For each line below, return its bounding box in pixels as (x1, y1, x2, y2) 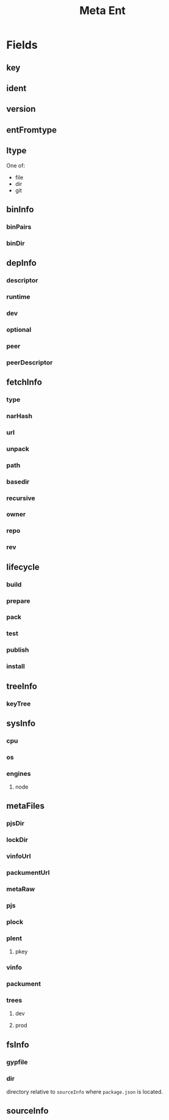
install (6, 662, 26, 671)
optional (6, 325, 32, 334)
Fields (6, 38, 38, 52)
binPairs (6, 223, 32, 231)
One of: (6, 161, 26, 169)
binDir (6, 239, 25, 248)
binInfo (6, 204, 34, 215)
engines (6, 769, 31, 778)
